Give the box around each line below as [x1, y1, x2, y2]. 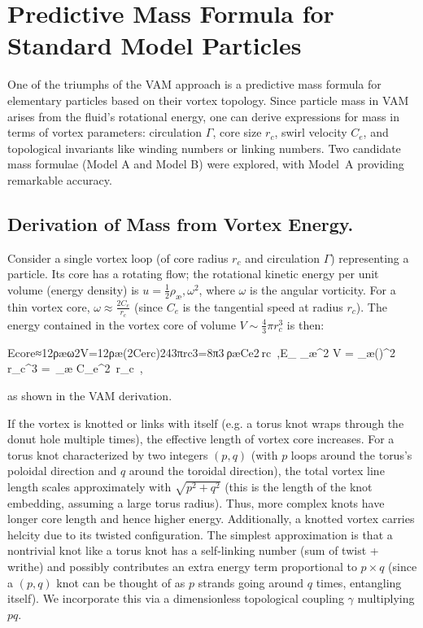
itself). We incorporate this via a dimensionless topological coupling [7, 590, 344, 607]
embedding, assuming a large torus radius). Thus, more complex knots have [7, 494, 385, 511]
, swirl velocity [274, 124, 347, 141]
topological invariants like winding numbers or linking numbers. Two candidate [7, 139, 401, 156]
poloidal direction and [7, 462, 117, 479]
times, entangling [316, 573, 402, 591]
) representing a [330, 249, 409, 266]
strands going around [198, 573, 304, 591]
